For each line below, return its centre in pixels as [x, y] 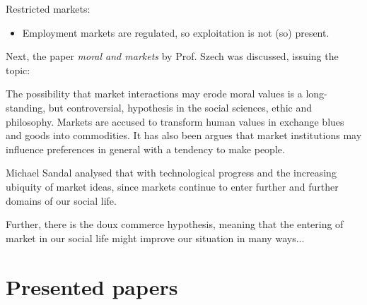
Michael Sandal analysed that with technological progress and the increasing [171, 173]
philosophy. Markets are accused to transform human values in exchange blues [175, 121]
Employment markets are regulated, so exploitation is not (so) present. [176, 32]
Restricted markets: [48, 8]
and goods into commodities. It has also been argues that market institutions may [184, 135]
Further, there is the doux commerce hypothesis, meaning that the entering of [175, 224]
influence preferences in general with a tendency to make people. [145, 149]
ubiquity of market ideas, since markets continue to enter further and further [172, 186]
